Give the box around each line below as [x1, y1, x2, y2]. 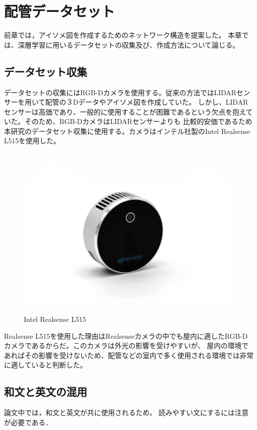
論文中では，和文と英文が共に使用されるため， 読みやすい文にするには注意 [4, 407, 249, 418]
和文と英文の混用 [4, 384, 87, 399]
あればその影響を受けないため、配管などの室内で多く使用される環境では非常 [4, 350, 254, 360]
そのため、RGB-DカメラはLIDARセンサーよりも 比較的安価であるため [24, 116, 253, 126]
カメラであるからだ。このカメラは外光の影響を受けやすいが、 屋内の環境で [4, 340, 249, 351]
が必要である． [4, 417, 52, 427]
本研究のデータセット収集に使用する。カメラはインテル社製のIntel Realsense [4, 125, 251, 136]
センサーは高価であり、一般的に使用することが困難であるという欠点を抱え [4, 106, 246, 117]
